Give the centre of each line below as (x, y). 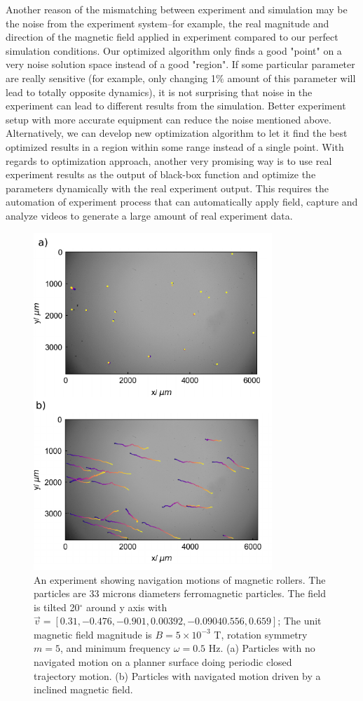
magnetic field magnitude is (93, 634)
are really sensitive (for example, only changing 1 (111, 78)
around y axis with (126, 607)
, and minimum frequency (115, 648)
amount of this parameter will (292, 78)
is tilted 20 (57, 607)
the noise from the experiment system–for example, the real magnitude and (167, 23)
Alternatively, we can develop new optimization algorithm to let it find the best (177, 133)
